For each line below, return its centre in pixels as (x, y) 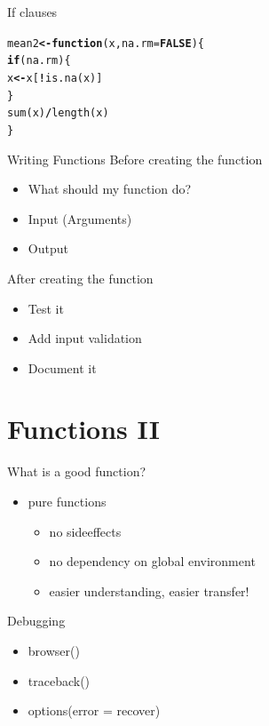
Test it (46, 308)
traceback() (59, 680)
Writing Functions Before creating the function (135, 159)
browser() (54, 650)
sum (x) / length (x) (58, 113)
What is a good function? (77, 471)
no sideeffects (85, 531)
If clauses (32, 12)
